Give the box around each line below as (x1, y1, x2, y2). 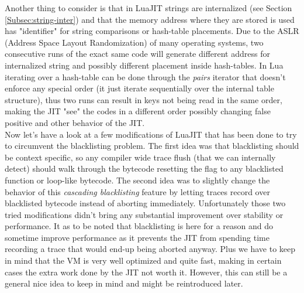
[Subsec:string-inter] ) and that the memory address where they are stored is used (5, 13, 295, 25)
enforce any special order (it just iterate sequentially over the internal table (5, 82, 274, 94)
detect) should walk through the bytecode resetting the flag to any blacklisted (5, 162, 284, 175)
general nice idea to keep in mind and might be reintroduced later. (5, 277, 243, 289)
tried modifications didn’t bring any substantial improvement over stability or (5, 208, 284, 220)
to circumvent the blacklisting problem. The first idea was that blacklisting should (5, 139, 299, 152)
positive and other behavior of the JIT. (5, 116, 145, 128)
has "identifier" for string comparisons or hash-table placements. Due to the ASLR (5, 25, 299, 37)
